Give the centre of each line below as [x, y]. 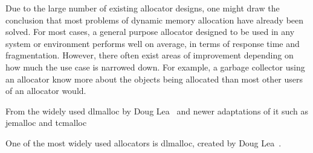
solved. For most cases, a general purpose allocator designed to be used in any [150, 32]
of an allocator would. [46, 91]
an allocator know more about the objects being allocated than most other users [154, 79]
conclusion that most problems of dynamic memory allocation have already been [155, 20]
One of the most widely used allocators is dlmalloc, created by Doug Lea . [144, 142]
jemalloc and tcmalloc [46, 123]
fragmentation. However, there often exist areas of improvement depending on [150, 55]
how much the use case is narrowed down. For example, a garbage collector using [155, 67]
